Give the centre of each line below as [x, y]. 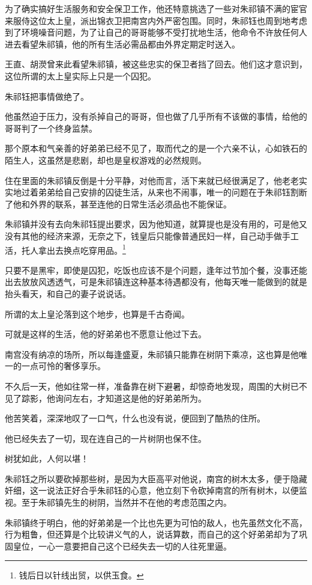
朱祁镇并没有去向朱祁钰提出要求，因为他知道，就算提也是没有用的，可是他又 [156, 224]
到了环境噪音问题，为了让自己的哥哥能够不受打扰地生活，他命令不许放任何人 [156, 32]
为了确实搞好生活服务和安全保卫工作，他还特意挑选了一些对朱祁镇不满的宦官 [156, 8]
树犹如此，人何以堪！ [47, 458]
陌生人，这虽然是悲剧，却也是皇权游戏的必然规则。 [106, 160]
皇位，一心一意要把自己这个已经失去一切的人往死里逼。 [122, 546]
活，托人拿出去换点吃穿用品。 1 [65, 249]
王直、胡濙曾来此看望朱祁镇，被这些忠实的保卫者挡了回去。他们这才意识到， [156, 64]
